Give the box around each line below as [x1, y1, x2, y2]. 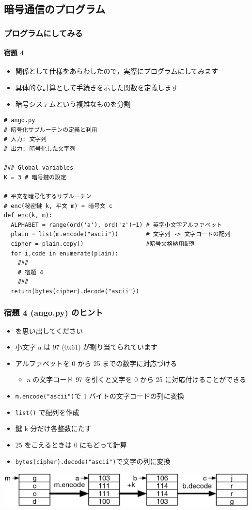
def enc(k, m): [4, 212, 53, 219]
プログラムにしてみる [4, 27, 83, 39]
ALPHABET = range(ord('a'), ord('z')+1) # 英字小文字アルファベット [11, 221, 222, 228]
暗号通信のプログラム [4, 1, 106, 16]
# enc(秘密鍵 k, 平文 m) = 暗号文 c [4, 202, 112, 209]
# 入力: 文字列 [4, 136, 47, 143]
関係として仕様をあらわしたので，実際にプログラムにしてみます [15, 66, 218, 76]
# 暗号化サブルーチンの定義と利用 [4, 126, 97, 133]
